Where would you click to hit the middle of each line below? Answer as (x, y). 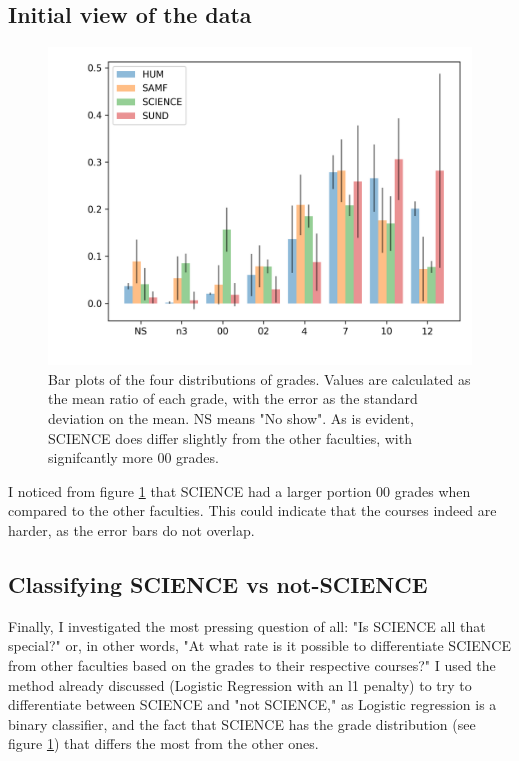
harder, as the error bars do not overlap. (131, 529)
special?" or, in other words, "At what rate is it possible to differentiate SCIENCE (259, 645)
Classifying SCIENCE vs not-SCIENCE (218, 583)
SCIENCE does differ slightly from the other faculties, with (230, 437)
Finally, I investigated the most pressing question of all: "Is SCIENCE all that (247, 625)
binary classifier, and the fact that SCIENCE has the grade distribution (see (242, 723)
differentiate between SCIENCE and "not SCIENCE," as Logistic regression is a (252, 704)
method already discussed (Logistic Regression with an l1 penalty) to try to (240, 684)
